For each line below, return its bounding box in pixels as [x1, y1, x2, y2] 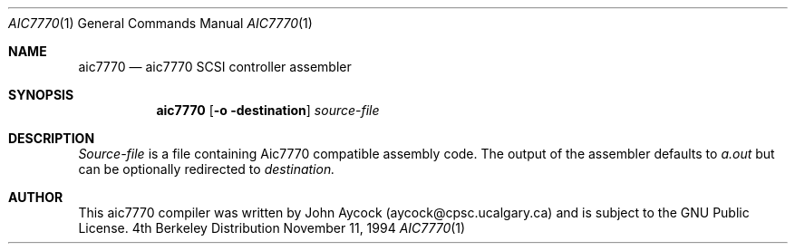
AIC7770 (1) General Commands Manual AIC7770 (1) [8, 15, 313, 31]
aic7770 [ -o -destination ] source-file [156, 102, 380, 118]
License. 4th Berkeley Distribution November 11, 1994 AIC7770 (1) [78, 220, 466, 236]
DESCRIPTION [8, 130, 95, 146]
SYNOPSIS [8, 87, 74, 102]
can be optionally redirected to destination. [78, 161, 335, 177]
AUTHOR [8, 189, 63, 205]
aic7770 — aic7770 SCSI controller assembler [78, 59, 352, 74]
